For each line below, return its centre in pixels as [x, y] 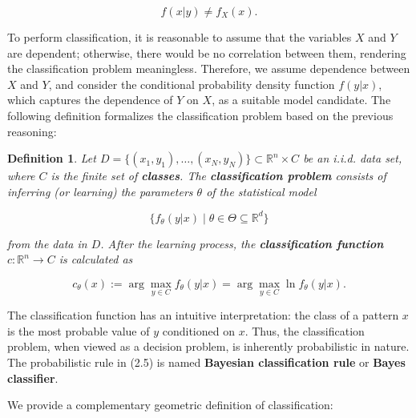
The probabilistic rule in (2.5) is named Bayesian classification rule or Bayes [206, 362]
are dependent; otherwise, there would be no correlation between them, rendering [207, 52]
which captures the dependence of [90, 100]
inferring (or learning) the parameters [100, 191]
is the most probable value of [79, 330]
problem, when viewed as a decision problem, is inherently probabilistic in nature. [208, 346]
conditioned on [198, 330]
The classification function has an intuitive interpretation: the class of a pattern [203, 315]
